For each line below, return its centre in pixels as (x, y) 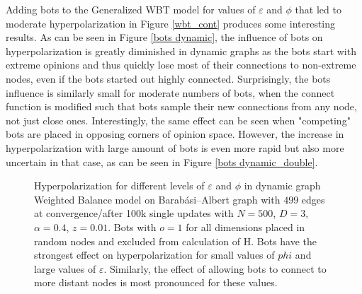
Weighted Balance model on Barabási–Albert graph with (157, 199)
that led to (318, 9)
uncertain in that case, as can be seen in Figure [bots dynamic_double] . (162, 161)
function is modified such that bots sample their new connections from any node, (181, 106)
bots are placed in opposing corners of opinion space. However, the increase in (175, 134)
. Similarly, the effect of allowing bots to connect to (215, 268)
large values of (65, 268)
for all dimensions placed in (245, 227)
